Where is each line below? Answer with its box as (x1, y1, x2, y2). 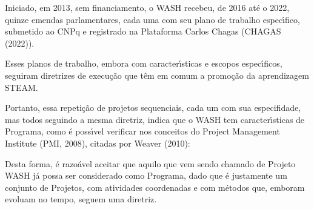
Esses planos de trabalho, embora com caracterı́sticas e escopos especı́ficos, (5, 57, 282, 70)
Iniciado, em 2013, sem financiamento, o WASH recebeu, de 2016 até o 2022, (5, 1, 290, 13)
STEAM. (5, 81, 38, 93)
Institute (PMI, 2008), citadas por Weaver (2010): (5, 136, 190, 149)
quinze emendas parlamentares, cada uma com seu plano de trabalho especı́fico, (5, 13, 300, 25)
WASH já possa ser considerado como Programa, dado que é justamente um (5, 169, 287, 182)
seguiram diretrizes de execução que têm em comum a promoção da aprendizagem (5, 68, 309, 81)
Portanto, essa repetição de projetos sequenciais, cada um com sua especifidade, (5, 101, 301, 114)
